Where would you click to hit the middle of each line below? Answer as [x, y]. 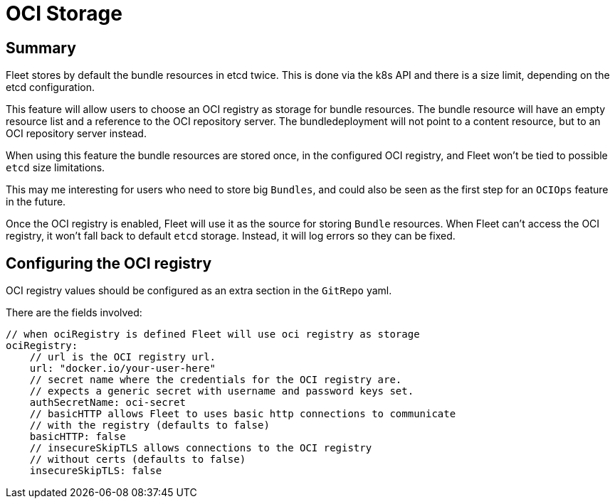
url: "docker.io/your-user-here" [123, 369]
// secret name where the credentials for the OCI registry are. [216, 380]
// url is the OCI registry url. [123, 357]
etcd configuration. [51, 87]
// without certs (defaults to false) [138, 460]
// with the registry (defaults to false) [149, 425]
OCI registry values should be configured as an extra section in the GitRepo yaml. [199, 291]
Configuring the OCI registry [109, 263]
